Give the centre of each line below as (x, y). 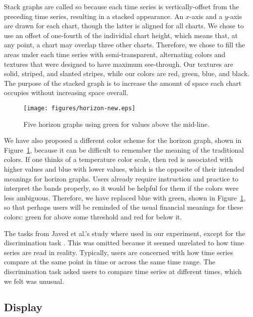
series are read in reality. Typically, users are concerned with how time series (118, 252)
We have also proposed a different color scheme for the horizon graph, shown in (123, 140)
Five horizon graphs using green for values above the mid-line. (116, 124)
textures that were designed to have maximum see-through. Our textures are (119, 64)
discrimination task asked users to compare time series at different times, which (123, 271)
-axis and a (206, 16)
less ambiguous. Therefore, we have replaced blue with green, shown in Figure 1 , (125, 197)
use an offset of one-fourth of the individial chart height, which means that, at (121, 35)
